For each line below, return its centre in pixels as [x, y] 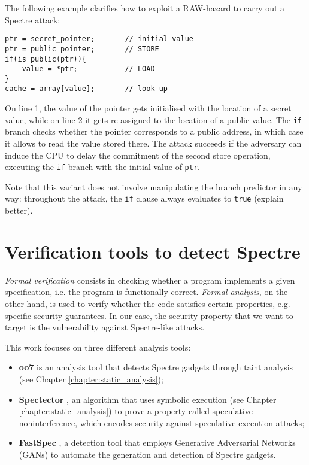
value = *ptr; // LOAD [88, 69]
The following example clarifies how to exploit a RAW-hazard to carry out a [145, 8]
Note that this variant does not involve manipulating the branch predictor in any [154, 186]
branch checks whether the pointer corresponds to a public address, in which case [154, 131]
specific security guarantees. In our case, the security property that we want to [149, 315]
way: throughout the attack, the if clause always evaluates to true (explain [144, 198]
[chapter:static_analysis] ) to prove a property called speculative [136, 411]
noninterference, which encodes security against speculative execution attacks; [162, 422]
